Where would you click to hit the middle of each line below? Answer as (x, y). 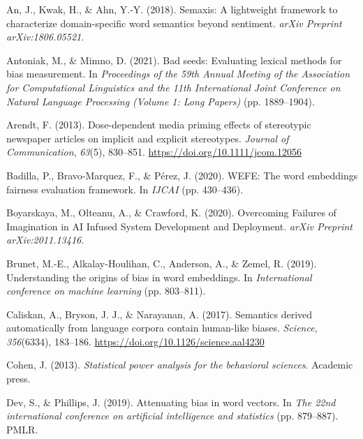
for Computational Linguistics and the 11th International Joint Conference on (173, 87)
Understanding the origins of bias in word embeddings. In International (159, 277)
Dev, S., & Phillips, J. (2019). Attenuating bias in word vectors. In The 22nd (171, 402)
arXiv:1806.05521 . (45, 37)
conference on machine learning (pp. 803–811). (106, 291)
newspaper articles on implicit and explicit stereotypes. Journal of (148, 138)
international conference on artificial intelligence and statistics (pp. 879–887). (172, 416)
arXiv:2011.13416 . (45, 240)
